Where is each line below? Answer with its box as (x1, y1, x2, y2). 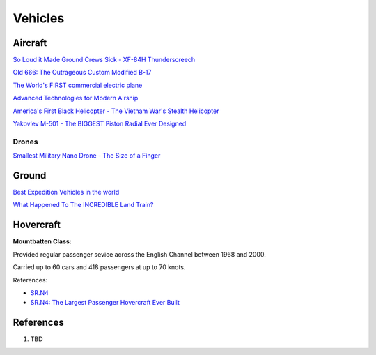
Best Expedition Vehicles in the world (13, 188, 120, 197)
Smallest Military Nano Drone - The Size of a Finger (13, 151, 161, 160)
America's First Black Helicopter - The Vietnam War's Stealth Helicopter (13, 107, 219, 115)
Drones (13, 137, 38, 146)
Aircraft (13, 37, 47, 49)
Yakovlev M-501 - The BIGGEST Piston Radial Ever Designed (13, 119, 187, 128)
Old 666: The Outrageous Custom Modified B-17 (13, 68, 152, 77)
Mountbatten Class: (13, 237, 72, 246)
